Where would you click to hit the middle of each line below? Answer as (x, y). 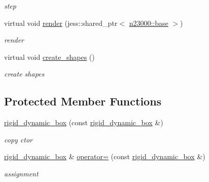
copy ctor (18, 139)
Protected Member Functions (83, 101)
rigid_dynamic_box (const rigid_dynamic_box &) (84, 122)
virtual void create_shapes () (49, 57)
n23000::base (149, 23)
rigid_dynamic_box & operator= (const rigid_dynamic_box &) (105, 156)
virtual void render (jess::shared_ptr (61, 23)
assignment (21, 173)
